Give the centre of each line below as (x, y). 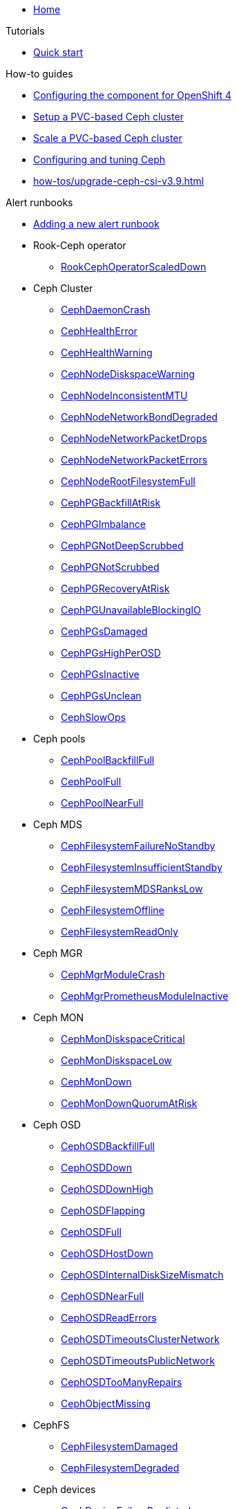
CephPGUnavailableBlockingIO (131, 610)
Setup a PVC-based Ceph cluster (108, 117)
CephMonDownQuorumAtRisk (129, 1103)
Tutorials (25, 31)
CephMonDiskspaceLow (116, 1060)
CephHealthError (99, 331)
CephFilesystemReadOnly (120, 932)
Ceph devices (65, 1489)
